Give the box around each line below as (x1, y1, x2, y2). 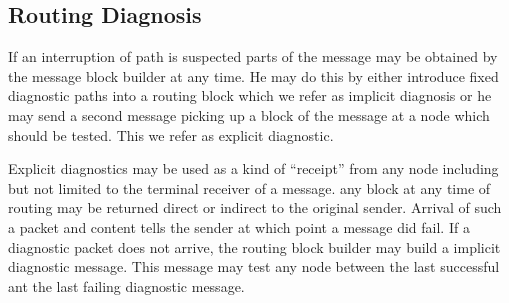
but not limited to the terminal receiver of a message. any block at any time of (8, 177, 491, 198)
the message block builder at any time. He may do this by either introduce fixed (8, 65, 499, 86)
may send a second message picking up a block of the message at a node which (8, 104, 490, 125)
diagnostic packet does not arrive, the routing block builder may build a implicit (8, 236, 501, 257)
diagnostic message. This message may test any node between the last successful (8, 256, 500, 277)
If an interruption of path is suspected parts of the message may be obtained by (8, 46, 498, 67)
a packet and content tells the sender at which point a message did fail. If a (8, 216, 470, 237)
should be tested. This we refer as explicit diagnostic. (8, 124, 334, 145)
